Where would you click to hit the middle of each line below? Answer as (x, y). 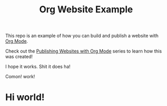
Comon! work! (20, 77)
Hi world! (25, 98)
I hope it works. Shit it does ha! (38, 67)
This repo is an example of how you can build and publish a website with (82, 36)
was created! (19, 57)
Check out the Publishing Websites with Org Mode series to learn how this (84, 51)
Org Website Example (86, 10)
